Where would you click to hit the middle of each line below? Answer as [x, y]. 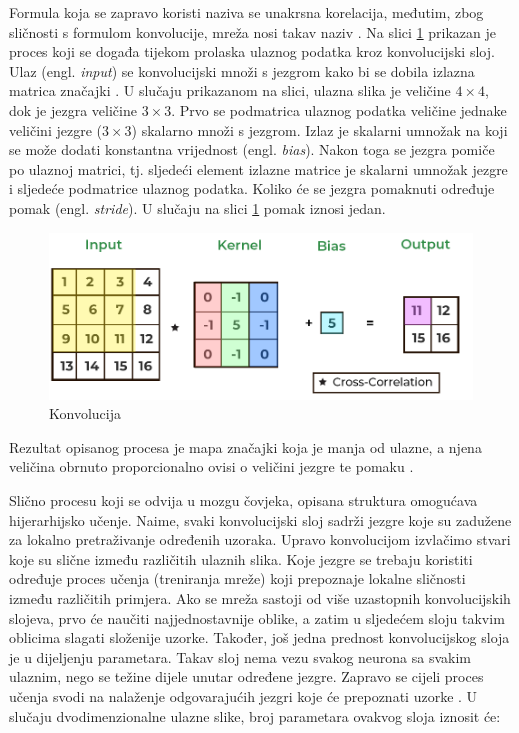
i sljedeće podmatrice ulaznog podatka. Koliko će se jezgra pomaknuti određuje [252, 188]
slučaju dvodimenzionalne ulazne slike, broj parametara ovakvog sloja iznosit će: [255, 715]
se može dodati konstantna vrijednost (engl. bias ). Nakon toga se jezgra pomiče [252, 149]
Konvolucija [85, 413]
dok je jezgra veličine [73, 109]
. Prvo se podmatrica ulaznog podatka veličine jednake [339, 109]
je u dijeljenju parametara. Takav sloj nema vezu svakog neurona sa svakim [240, 656]
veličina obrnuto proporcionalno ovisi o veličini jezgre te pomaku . [211, 466]
